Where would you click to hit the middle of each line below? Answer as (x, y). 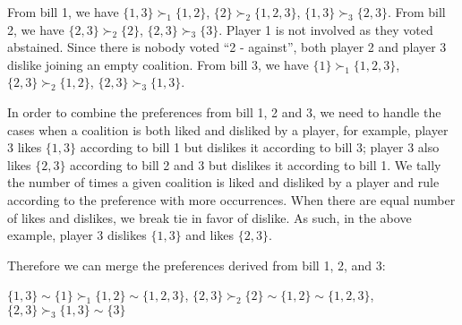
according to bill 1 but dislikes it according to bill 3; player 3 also (260, 147)
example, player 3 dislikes (77, 235)
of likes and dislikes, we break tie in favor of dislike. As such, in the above (210, 217)
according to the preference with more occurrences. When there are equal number (231, 199)
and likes (210, 235)
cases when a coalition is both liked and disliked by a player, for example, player (228, 129)
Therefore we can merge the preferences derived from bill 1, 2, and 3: (197, 265)
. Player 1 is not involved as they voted (326, 29)
